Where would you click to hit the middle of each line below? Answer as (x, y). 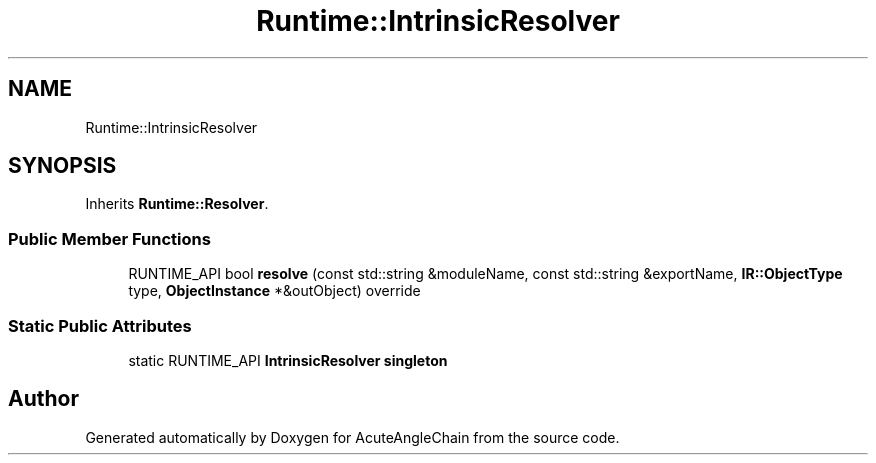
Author (43, 399)
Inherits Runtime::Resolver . (177, 204)
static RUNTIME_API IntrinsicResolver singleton (288, 360)
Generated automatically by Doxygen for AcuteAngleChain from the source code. (352, 437)
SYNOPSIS (62, 166)
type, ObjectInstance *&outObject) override (274, 291)
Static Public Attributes (100, 325)
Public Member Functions (109, 238)
